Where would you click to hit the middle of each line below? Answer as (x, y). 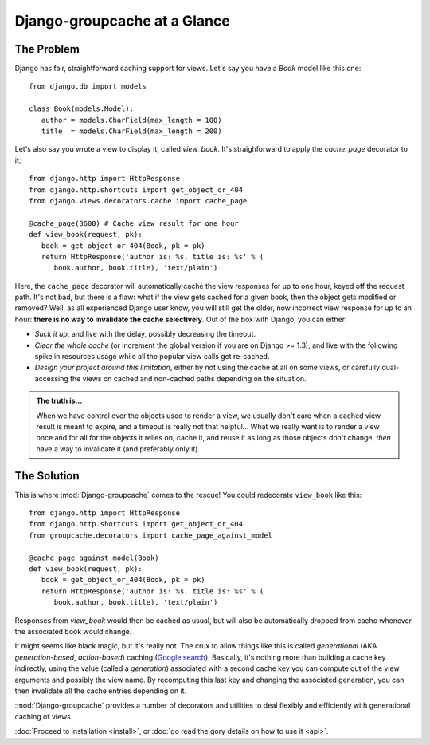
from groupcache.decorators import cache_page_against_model (150, 535)
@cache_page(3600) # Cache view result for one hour (134, 223)
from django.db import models (88, 87)
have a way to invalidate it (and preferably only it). (118, 449)
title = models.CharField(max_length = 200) (131, 131)
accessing (52, 378)
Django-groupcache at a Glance (122, 21)
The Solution (47, 476)
